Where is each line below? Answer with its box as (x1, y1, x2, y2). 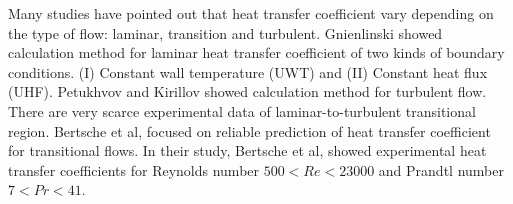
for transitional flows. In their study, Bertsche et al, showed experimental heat (8, 140, 487, 161)
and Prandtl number (378, 159, 504, 180)
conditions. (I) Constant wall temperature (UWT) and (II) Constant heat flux (8, 61, 488, 82)
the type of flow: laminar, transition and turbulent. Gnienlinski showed (8, 22, 443, 43)
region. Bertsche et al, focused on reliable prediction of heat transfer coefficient (8, 120, 491, 141)
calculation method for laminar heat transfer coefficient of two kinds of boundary (8, 42, 505, 63)
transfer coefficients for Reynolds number (8, 159, 260, 180)
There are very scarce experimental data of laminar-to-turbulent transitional (8, 100, 476, 121)
